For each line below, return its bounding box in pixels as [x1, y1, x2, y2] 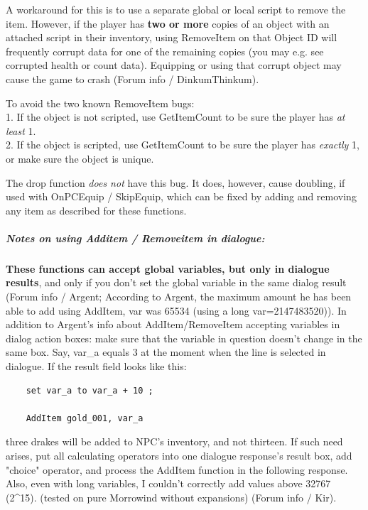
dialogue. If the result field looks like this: [6, 359, 187, 374]
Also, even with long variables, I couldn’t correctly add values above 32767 [6, 476, 331, 491]
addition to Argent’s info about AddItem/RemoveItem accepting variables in [6, 317, 340, 332]
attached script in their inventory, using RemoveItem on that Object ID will [6, 30, 337, 45]
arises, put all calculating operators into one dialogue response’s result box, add [6, 448, 352, 462]
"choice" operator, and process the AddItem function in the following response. [6, 462, 348, 477]
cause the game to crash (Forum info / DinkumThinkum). [6, 71, 259, 86]
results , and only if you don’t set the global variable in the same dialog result [6, 275, 347, 290]
